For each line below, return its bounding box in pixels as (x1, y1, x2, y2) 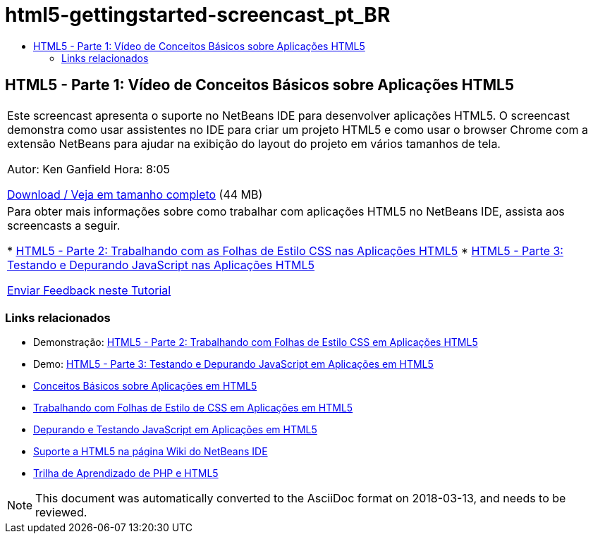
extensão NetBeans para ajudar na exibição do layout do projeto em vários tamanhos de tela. (7, 136, 501, 151)
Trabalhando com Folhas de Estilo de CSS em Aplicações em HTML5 (33, 402, 353, 414)
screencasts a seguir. (7, 218, 121, 233)
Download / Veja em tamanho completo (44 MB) (7, 187, 263, 202)
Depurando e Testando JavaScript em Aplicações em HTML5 (33, 423, 317, 436)
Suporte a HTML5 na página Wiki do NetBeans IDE (33, 445, 268, 458)
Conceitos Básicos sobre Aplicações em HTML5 (33, 380, 257, 392)
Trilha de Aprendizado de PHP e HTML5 (33, 467, 219, 480)
